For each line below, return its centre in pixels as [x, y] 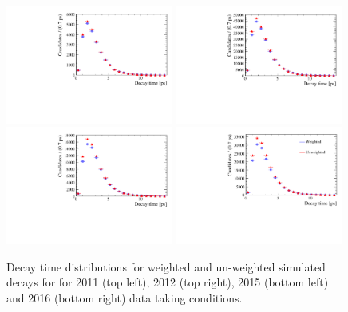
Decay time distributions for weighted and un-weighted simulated [166, 266]
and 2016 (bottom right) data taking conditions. [125, 298]
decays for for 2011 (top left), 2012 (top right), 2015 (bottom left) [168, 282]
